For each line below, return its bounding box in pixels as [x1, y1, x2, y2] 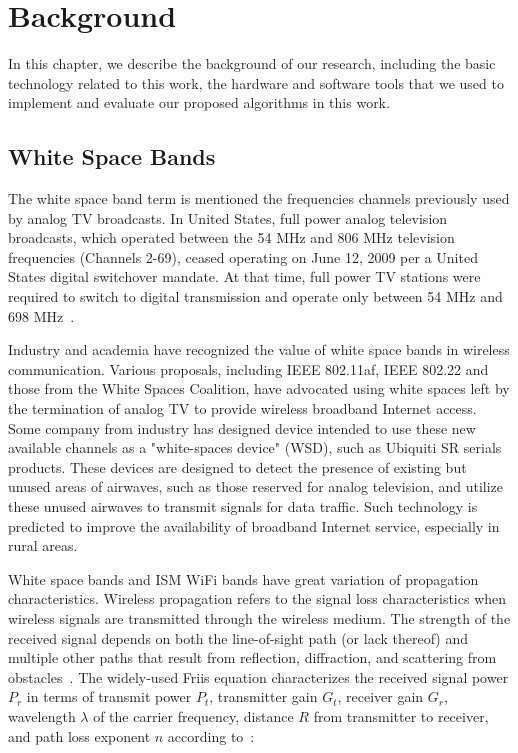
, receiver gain [337, 686, 424, 707]
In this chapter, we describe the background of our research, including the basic [8, 53, 496, 74]
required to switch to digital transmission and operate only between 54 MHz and [8, 286, 503, 307]
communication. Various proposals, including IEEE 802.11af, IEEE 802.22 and [8, 358, 489, 379]
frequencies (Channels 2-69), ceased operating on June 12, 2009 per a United [8, 246, 478, 267]
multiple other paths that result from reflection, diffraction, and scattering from [8, 647, 497, 668]
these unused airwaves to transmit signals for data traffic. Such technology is [8, 496, 478, 517]
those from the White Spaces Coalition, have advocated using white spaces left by [8, 378, 510, 399]
